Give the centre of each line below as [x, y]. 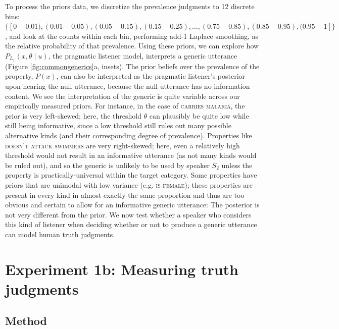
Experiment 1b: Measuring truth [122, 269]
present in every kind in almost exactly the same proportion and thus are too [125, 195]
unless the [237, 165]
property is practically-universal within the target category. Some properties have [131, 175]
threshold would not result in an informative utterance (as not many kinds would [131, 155]
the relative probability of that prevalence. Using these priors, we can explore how [132, 46]
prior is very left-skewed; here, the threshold [73, 115]
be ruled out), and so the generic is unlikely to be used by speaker [107, 165]
